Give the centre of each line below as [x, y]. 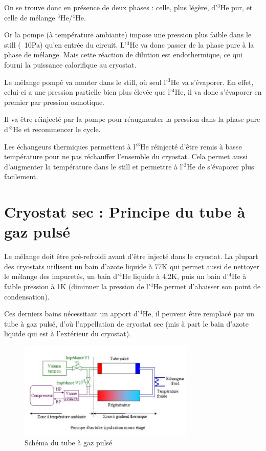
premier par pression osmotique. [54, 102]
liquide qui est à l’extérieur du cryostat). [68, 334]
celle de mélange [30, 17]
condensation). [27, 296]
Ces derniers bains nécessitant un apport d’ [72, 314]
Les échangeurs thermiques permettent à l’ [71, 146]
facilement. [21, 176]
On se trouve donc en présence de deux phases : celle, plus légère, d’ [111, 7]
